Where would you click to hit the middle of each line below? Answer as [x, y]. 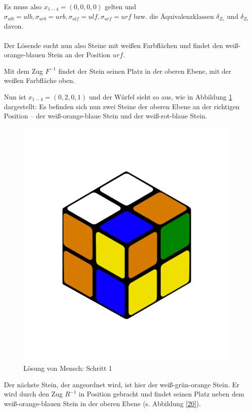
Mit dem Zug [24, 71]
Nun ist [15, 97]
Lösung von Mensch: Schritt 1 [68, 368]
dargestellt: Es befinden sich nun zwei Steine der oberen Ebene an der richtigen [122, 106]
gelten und [120, 6]
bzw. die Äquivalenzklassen [174, 16]
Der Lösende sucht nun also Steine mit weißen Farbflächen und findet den [114, 45]
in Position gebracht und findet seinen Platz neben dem [161, 394]
